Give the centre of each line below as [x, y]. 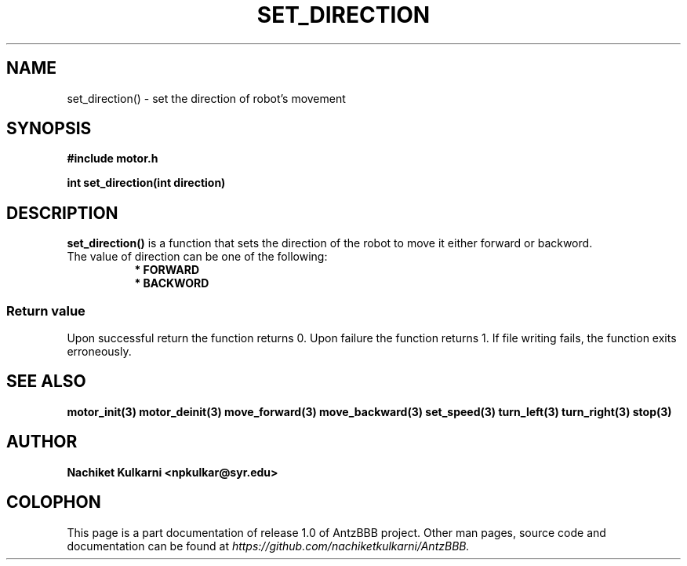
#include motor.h [113, 159]
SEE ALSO [46, 382]
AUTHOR [42, 442]
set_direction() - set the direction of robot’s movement [206, 98]
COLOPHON [54, 502]
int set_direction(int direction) [146, 183]
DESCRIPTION [62, 213]
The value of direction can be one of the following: [197, 257]
